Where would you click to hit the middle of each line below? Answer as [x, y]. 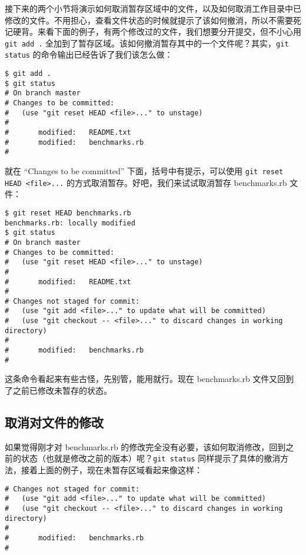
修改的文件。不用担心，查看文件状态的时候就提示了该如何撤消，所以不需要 [149, 20]
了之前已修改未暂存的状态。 [58, 390]
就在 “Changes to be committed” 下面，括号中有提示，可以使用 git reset [144, 171]
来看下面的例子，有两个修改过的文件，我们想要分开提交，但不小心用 [169, 31]
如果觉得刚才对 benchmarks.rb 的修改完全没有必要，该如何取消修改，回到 [145, 446]
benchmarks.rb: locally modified [70, 223]
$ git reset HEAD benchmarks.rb [68, 213]
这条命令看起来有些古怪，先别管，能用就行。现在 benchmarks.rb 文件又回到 [149, 379]
